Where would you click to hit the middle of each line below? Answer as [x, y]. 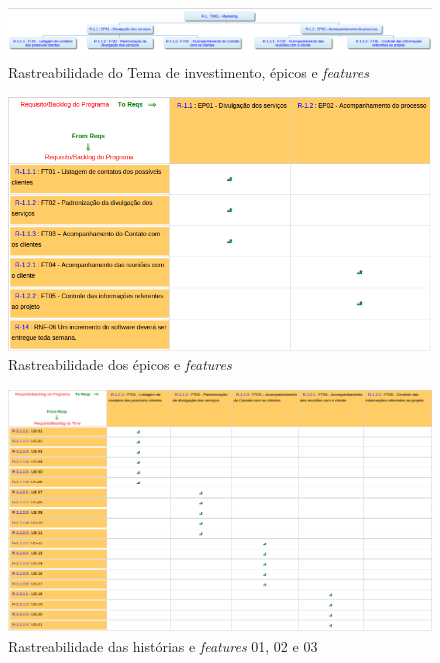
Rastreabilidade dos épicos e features [120, 364]
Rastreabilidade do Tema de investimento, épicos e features [188, 71]
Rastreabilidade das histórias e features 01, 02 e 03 [163, 645]
